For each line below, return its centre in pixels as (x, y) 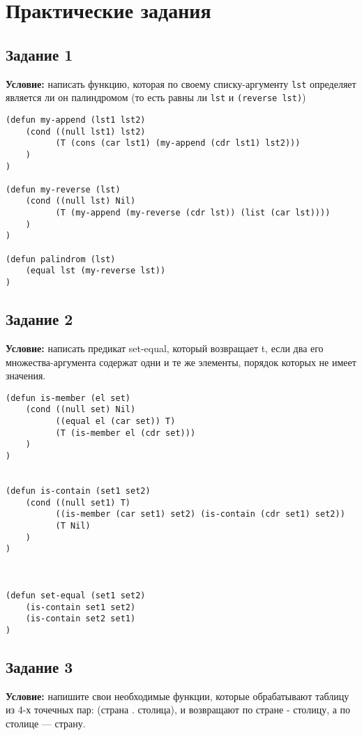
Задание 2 (39, 319)
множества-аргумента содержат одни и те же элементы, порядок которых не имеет (181, 362)
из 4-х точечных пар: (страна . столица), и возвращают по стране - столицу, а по (178, 710)
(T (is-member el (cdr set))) (126, 433)
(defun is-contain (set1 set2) (78, 491)
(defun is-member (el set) (68, 398)
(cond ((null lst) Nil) (81, 201)
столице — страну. (46, 723)
